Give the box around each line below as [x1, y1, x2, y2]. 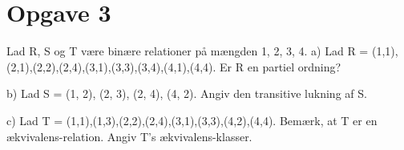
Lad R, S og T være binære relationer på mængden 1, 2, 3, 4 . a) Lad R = [6, 43, 369, 59]
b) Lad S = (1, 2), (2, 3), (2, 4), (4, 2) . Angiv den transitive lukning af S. [6, 85, 367, 102]
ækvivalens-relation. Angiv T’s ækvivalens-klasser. [6, 128, 252, 144]
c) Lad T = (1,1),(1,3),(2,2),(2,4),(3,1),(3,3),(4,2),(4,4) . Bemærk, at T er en [6, 111, 378, 128]
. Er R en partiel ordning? [212, 58, 341, 75]
